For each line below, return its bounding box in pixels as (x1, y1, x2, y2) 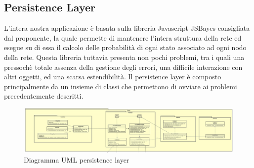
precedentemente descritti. (4, 91, 84, 101)
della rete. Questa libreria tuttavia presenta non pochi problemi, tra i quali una (4, 52, 245, 62)
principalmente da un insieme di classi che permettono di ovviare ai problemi (4, 81, 237, 91)
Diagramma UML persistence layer (24, 154, 129, 165)
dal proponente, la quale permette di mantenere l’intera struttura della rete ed (4, 32, 242, 43)
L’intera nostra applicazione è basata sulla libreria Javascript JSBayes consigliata (4, 23, 250, 33)
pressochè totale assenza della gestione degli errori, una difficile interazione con (4, 61, 243, 72)
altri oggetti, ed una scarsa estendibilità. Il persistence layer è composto (4, 71, 221, 82)
